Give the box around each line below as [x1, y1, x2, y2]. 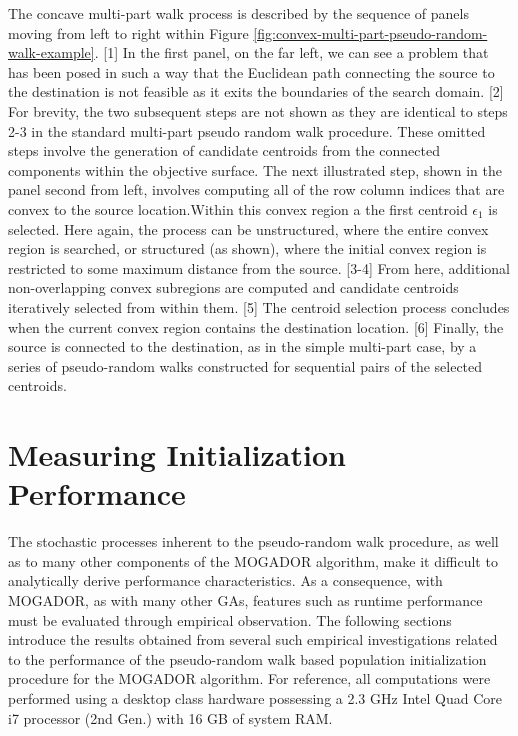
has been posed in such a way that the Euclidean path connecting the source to [8, 61, 495, 82]
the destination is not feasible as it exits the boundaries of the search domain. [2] [8, 81, 504, 102]
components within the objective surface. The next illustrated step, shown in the [8, 159, 502, 180]
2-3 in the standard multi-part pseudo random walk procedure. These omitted [8, 120, 486, 141]
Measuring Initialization [8, 434, 346, 475]
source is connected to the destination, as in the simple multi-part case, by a [8, 336, 477, 357]
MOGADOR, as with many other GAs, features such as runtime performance [8, 589, 483, 610]
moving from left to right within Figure [8, 22, 249, 43]
